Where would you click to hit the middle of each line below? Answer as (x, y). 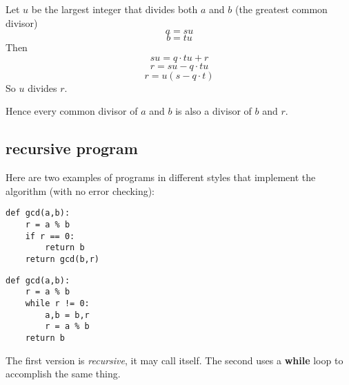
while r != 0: (57, 303)
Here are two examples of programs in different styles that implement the (161, 177)
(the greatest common (281, 9)
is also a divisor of (213, 111)
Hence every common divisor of (72, 111)
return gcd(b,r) (62, 259)
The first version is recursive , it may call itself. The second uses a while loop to (174, 360)
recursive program (72, 148)
